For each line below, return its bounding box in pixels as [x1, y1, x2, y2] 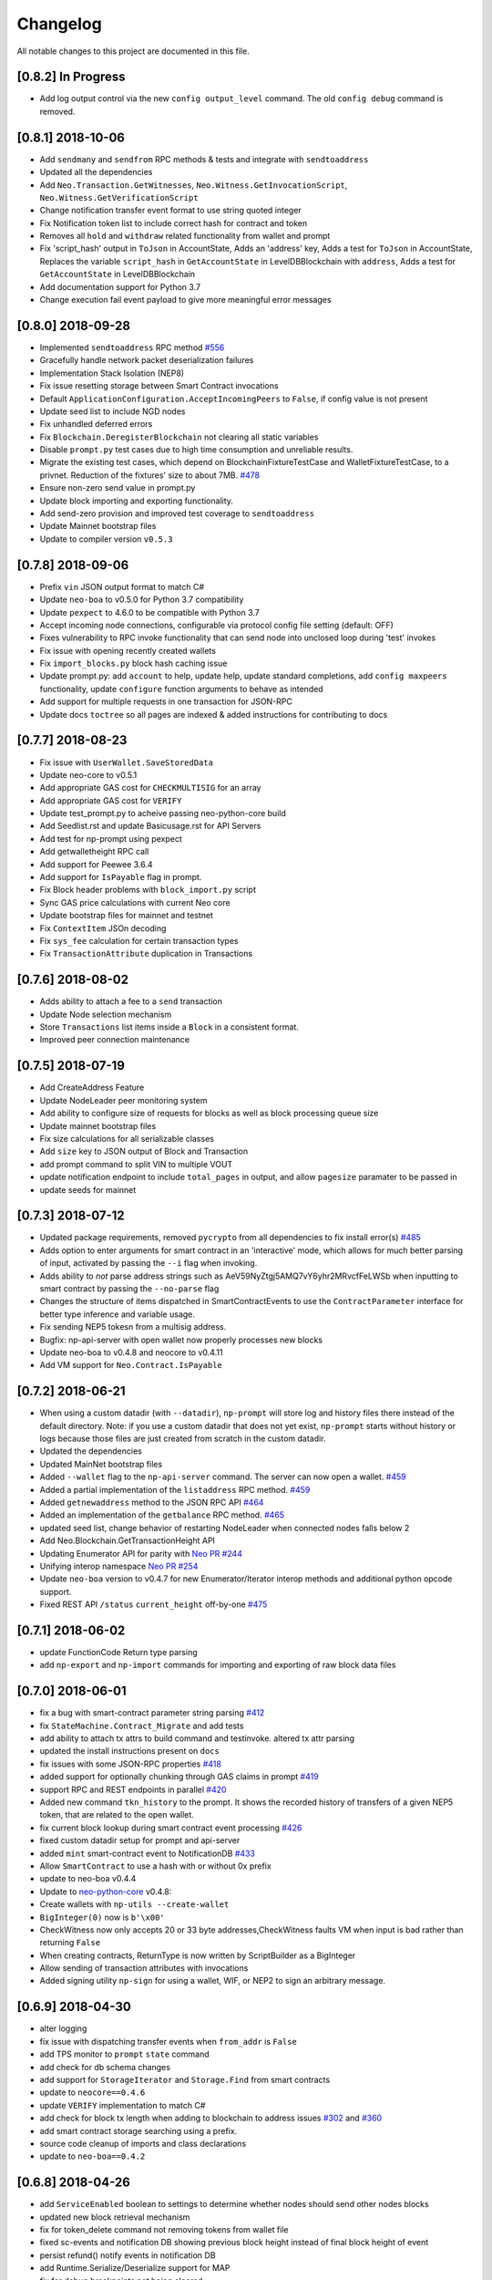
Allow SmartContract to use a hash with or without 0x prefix [39, 1860, 272, 1871]
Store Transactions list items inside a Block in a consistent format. [39, 1021, 300, 1032]
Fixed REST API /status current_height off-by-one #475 [39, 1599, 268, 1610]
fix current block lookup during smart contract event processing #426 [39, 1822, 302, 1833]
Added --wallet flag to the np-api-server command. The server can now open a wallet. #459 [39, 1471, 406, 1482]
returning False [39, 1937, 101, 1948]
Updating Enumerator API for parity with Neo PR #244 [39, 1548, 243, 1559]
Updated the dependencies [39, 1446, 143, 1456]
